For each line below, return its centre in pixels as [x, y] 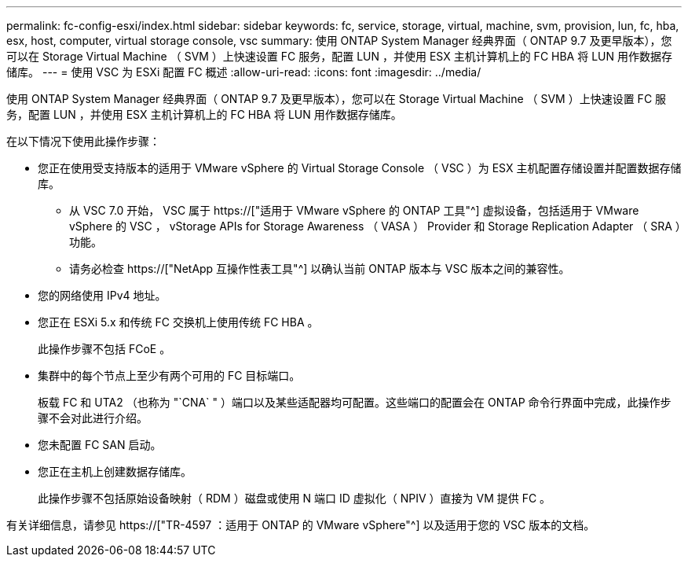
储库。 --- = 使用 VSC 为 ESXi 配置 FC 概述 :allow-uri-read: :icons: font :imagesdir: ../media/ [244, 72]
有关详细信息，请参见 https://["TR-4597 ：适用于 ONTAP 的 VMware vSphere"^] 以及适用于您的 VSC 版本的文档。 [301, 525]
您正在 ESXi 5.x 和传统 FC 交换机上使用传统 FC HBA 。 [178, 322]
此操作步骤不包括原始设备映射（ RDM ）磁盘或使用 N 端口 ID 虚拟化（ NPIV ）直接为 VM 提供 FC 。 [295, 498]
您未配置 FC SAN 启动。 [100, 445]
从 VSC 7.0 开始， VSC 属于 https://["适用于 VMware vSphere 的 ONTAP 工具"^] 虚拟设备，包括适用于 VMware [354, 210]
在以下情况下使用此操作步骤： [83, 141]
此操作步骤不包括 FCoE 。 [104, 349]
